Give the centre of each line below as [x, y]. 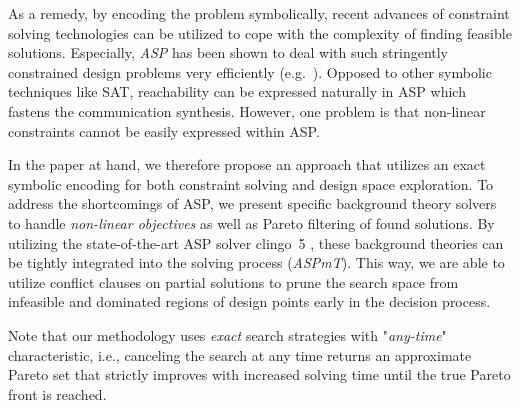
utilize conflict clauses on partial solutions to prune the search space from [233, 281]
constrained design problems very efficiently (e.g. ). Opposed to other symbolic [250, 71]
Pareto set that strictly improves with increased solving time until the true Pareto [259, 374]
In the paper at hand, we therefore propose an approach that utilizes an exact [247, 164]
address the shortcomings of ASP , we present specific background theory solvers [252, 203]
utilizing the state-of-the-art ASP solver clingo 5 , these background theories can [256, 242]
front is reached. [57, 393]
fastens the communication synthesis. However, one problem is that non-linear [247, 110]
